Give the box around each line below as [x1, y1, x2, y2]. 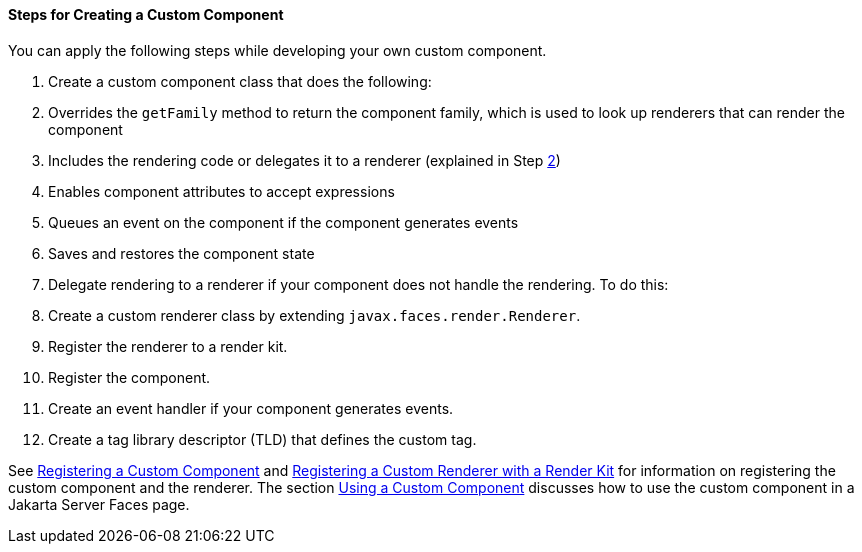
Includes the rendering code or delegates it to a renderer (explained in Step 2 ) [48, 151, 561, 169]
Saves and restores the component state [48, 244, 315, 262]
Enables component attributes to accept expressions [48, 182, 395, 200]
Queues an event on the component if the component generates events [48, 213, 519, 231]
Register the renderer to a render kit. [48, 337, 288, 355]
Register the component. [48, 368, 211, 386]
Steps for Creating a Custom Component [8, 6, 284, 23]
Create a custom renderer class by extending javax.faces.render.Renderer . [48, 306, 581, 324]
